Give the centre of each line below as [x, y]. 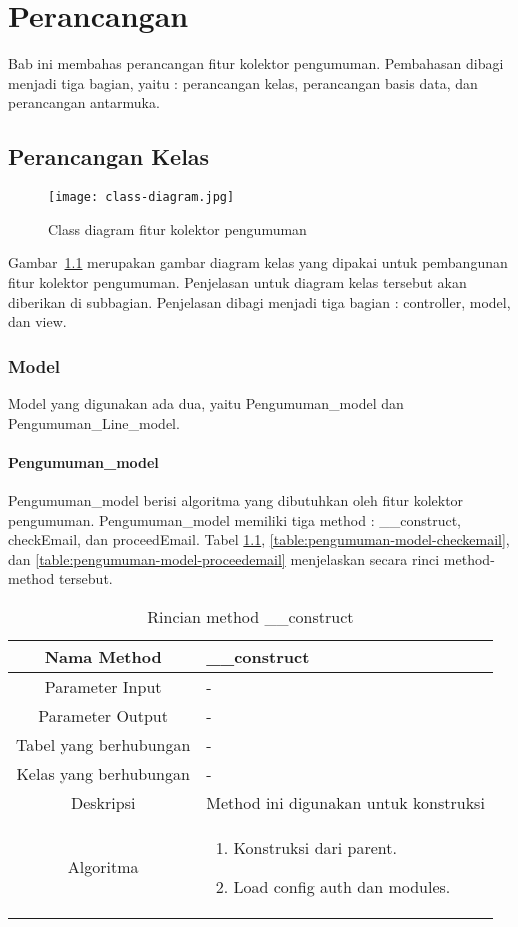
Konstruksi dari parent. [315, 847]
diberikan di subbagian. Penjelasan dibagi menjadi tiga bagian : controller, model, [259, 301]
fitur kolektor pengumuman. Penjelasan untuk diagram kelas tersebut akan [237, 281]
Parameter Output [103, 715]
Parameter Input [103, 686]
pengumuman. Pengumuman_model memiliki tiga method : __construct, [234, 519]
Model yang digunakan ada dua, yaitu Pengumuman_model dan [206, 402]
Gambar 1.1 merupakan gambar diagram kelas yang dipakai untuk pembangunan [258, 262]
